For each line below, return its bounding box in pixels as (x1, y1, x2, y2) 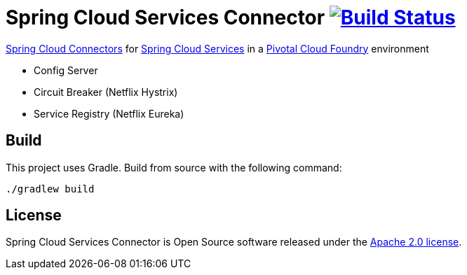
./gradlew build (6, 183, 95, 195)
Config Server (34, 64, 98, 76)
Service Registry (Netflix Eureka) (34, 107, 184, 120)
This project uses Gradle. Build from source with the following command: (6, 161, 342, 174)
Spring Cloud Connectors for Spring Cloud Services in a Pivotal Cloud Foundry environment (6, 42, 429, 55)
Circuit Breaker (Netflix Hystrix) (34, 85, 178, 98)
